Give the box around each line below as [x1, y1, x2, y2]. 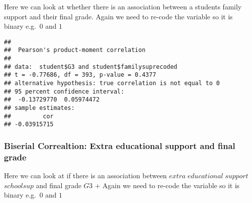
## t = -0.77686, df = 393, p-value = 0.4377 [4, 71, 156, 79]
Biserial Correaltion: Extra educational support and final [4, 139, 236, 152]
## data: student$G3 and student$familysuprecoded [4, 63, 177, 70]
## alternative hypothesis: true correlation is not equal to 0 [4, 80, 220, 87]
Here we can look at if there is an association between [4, 170, 167, 181]
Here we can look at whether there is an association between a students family [4, 1, 242, 11]
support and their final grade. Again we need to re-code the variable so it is [4, 11, 233, 21]
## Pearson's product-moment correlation [4, 47, 146, 54]
